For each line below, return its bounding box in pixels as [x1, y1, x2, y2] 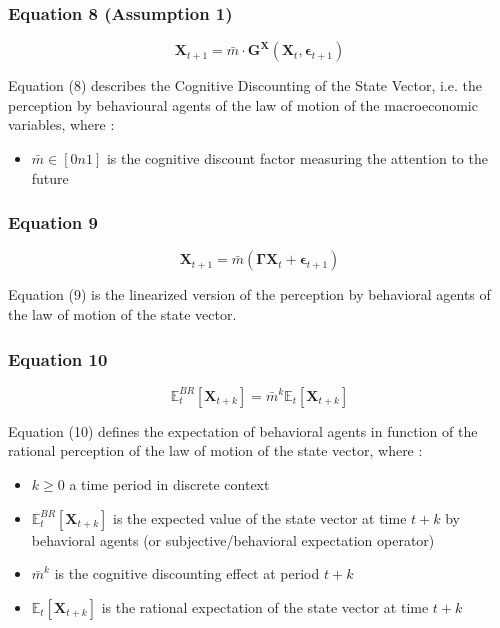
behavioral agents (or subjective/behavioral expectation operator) [31, 529, 435, 550]
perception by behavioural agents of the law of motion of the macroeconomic [8, 94, 478, 115]
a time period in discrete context [69, 474, 270, 494]
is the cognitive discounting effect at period [54, 563, 320, 584]
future [31, 167, 69, 188]
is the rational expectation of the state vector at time [101, 596, 429, 617]
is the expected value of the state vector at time [113, 507, 407, 528]
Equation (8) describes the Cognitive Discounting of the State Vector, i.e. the [8, 75, 482, 96]
